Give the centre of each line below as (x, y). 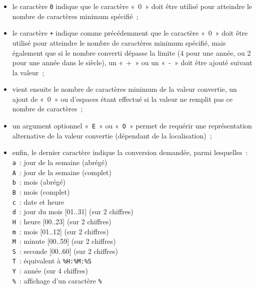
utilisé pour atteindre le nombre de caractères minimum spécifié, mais (119, 42)
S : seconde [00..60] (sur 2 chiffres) (65, 251)
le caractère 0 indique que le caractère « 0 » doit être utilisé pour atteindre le (132, 6)
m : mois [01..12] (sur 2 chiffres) (60, 231)
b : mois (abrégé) (39, 182)
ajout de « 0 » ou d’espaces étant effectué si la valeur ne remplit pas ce (122, 99)
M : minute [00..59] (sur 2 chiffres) (64, 241)
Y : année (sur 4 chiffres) (50, 271)
